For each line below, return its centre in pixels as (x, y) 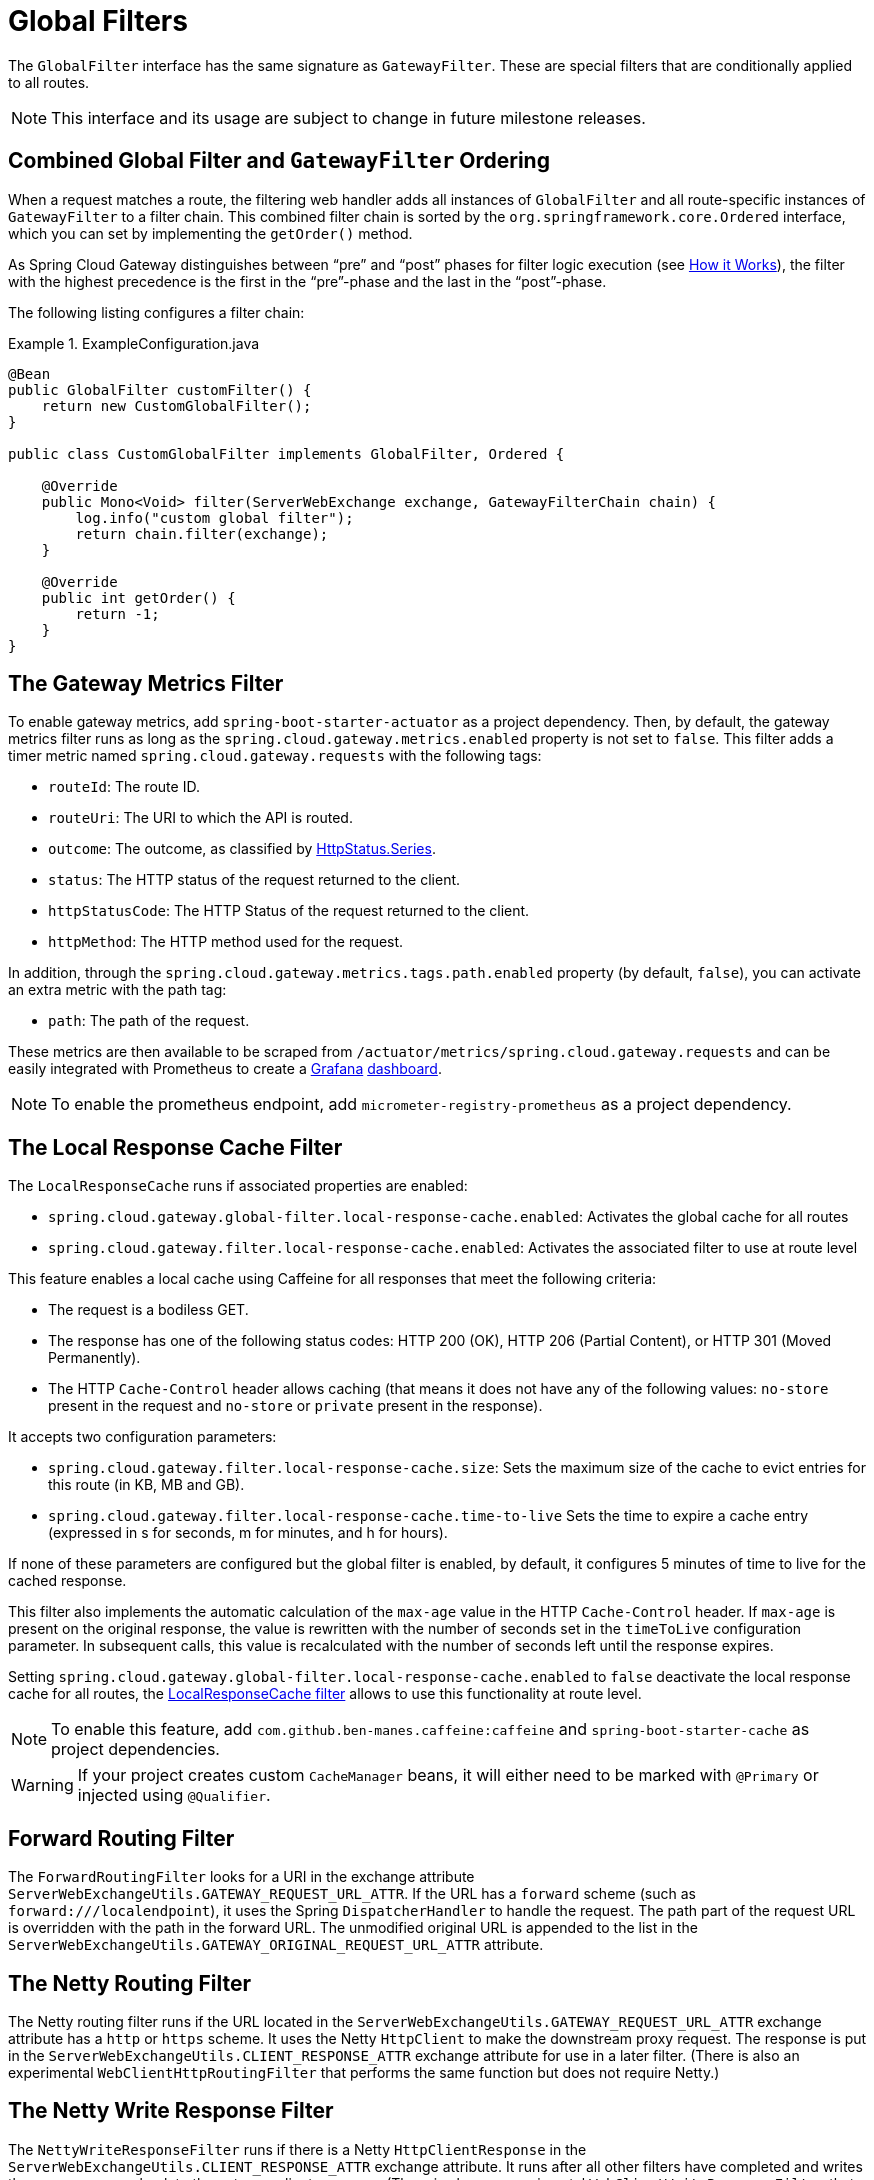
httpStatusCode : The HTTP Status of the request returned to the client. (289, 911)
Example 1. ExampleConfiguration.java (134, 343)
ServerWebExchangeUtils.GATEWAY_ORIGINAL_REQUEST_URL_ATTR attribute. (276, 1945)
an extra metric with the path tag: (117, 990)
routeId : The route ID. (124, 787)
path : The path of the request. (149, 1021)
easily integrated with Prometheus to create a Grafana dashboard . (225, 1069)
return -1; (117, 613)
